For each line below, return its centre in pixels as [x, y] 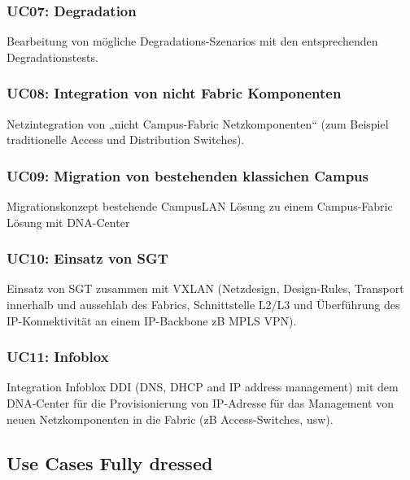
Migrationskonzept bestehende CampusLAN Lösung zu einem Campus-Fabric [200, 206]
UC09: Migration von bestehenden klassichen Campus [188, 175]
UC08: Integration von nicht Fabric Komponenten [174, 93]
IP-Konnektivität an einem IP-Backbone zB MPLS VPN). [152, 320]
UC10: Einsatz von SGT [87, 258]
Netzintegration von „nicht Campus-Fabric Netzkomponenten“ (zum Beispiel [198, 123]
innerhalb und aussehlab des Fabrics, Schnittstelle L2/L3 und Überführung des [203, 305]
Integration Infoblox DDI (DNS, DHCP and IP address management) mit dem [203, 387]
